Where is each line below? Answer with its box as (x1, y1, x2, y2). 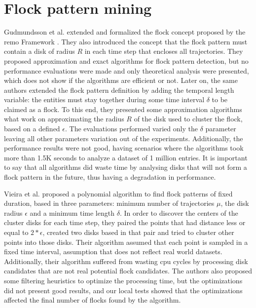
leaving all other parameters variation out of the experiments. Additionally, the (4, 133, 243, 143)
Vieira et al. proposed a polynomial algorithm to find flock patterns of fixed (4, 188, 233, 198)
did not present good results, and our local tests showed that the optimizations (4, 285, 243, 295)
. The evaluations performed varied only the (65, 123, 198, 134)
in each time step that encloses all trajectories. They (84, 46, 243, 56)
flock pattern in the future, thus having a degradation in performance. (4, 172, 216, 182)
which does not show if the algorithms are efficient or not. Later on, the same (4, 75, 238, 85)
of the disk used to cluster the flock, (134, 114, 243, 124)
